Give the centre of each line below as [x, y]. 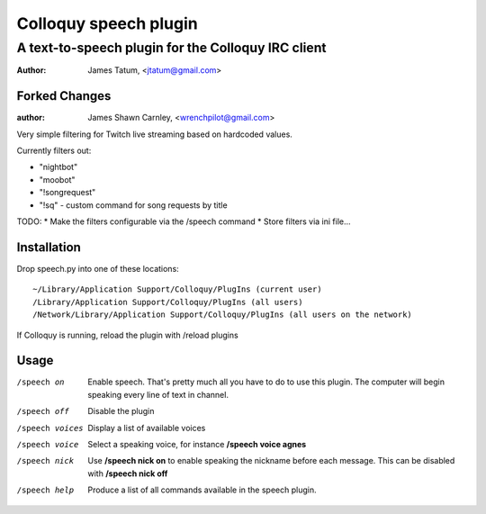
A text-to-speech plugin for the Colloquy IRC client [172, 48]
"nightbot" [58, 167]
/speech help [45, 490]
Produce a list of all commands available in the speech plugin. [202, 490]
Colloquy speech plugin [107, 23]
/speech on [40, 382]
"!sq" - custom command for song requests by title [134, 205]
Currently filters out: [54, 151]
